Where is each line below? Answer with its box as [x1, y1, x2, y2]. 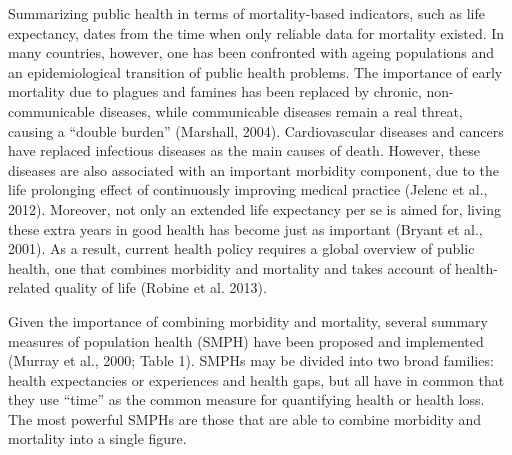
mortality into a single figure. [8, 428, 187, 449]
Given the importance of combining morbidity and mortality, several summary [8, 310, 488, 331]
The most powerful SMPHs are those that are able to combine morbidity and [8, 408, 482, 429]
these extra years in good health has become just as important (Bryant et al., [8, 218, 483, 239]
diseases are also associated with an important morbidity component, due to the [8, 159, 499, 180]
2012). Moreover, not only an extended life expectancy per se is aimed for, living [8, 198, 502, 219]
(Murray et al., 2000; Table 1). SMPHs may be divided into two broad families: [8, 350, 494, 371]
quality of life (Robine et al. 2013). [54, 277, 267, 298]
